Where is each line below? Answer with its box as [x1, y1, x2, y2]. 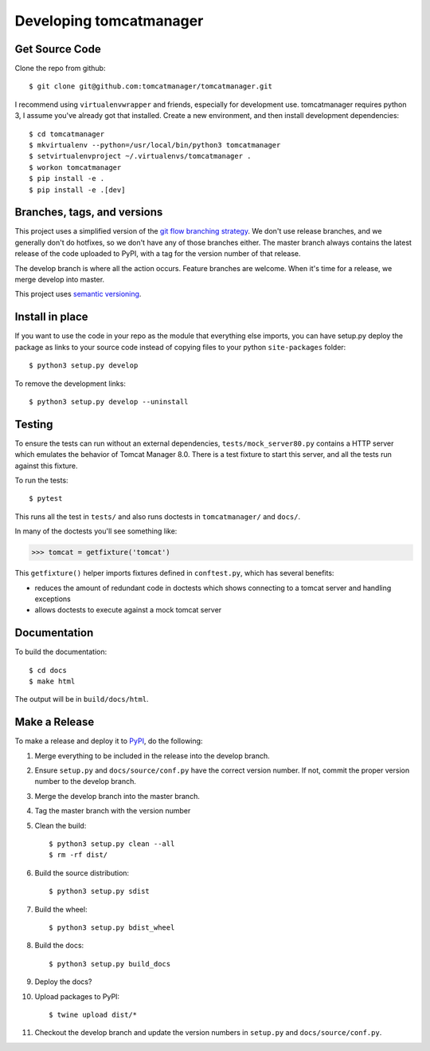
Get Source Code [14, 42, 101, 56]
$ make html [29, 676, 76, 686]
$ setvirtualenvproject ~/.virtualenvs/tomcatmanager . [29, 152, 252, 161]
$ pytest [29, 494, 63, 503]
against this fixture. [14, 461, 79, 470]
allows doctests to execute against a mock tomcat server [34, 605, 222, 615]
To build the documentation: [14, 647, 107, 657]
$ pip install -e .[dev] [29, 185, 126, 195]
